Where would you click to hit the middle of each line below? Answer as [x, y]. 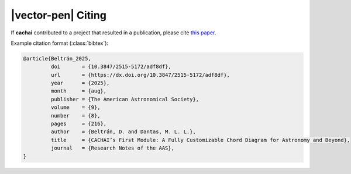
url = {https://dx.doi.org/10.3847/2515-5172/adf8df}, [140, 75]
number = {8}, [75, 116]
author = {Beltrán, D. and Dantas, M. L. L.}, [123, 132]
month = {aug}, [79, 91]
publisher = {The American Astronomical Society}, [125, 99]
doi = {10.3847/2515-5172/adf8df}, [111, 67]
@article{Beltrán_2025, [57, 58]
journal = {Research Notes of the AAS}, [113, 148]
